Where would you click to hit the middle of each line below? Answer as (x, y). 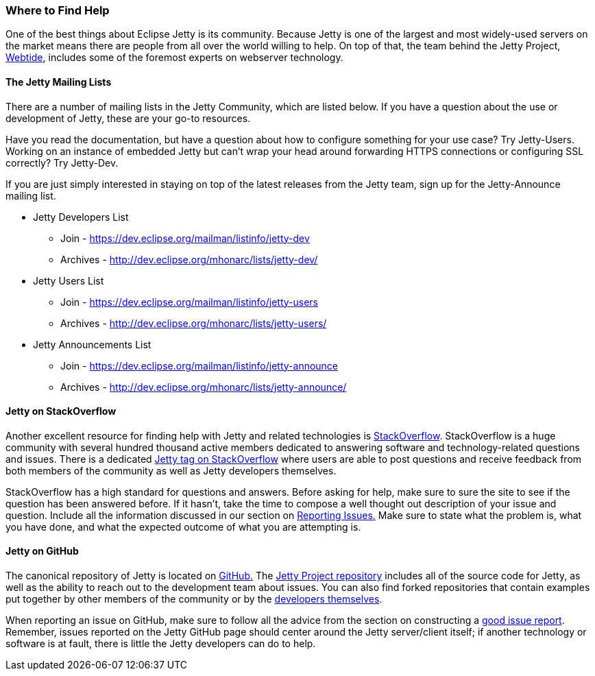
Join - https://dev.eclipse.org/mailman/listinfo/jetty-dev (185, 238)
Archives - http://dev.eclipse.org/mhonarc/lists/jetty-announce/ (204, 387)
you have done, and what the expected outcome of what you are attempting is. (183, 527)
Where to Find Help (58, 10)
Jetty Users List (69, 280)
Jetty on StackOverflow (61, 411)
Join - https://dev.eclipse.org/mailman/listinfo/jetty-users (190, 302)
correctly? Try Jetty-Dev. (62, 162)
